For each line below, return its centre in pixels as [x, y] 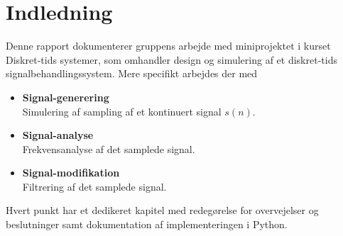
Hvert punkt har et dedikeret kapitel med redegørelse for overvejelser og [162, 210]
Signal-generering [66, 97]
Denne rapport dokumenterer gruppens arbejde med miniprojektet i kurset [168, 46]
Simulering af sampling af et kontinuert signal [122, 111]
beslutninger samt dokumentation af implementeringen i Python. [147, 224]
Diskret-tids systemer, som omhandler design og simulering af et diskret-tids [171, 59]
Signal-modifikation [71, 173]
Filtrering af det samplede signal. [94, 186]
